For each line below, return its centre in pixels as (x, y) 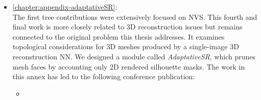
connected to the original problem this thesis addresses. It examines (118, 36)
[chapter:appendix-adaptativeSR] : (65, 7)
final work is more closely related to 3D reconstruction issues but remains (127, 27)
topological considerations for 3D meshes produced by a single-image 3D (126, 46)
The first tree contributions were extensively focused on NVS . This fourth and (135, 16)
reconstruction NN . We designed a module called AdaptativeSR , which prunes (134, 56)
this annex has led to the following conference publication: (104, 76)
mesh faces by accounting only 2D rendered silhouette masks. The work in (129, 66)
